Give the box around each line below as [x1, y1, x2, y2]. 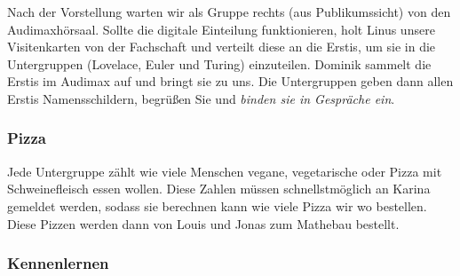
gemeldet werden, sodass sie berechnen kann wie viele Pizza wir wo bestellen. [7, 196, 427, 215]
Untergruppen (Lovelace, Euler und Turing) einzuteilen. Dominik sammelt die [7, 54, 432, 73]
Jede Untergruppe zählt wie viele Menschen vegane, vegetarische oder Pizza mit [7, 162, 442, 180]
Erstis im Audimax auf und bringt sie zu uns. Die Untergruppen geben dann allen [7, 72, 454, 91]
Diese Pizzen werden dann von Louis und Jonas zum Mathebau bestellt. [7, 214, 400, 233]
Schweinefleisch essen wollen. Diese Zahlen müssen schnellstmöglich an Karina [7, 179, 431, 198]
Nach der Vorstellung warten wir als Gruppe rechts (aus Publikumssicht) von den [7, 3, 451, 20]
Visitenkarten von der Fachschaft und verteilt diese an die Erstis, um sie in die [7, 37, 436, 56]
